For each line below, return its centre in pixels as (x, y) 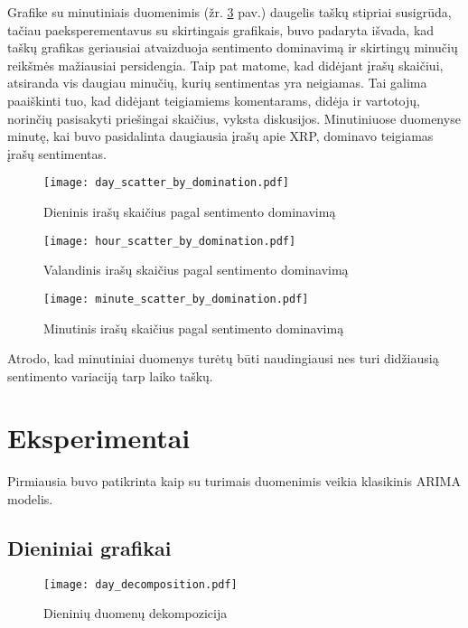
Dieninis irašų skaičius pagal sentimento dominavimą (190, 211)
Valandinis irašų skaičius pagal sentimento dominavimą (196, 270)
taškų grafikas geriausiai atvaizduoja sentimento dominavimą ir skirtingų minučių (233, 47)
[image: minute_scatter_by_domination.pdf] (176, 299)
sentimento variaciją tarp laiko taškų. (110, 375)
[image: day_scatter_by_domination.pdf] (167, 183)
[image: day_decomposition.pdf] (140, 584)
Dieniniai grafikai (89, 547)
